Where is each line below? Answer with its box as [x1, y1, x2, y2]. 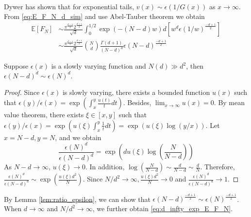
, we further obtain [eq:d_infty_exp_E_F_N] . [92, 203, 233, 214]
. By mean [214, 97, 245, 108]
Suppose [4, 61, 29, 71]
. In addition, [85, 162, 125, 172]
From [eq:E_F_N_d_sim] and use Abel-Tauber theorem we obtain [4, 11, 205, 21]
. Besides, [123, 97, 151, 108]
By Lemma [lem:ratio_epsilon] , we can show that [4, 194, 151, 204]
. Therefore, [200, 162, 235, 172]
